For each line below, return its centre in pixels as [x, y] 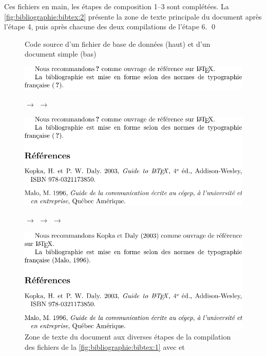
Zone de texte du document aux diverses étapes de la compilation [128, 337]
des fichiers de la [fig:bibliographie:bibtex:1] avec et [105, 347]
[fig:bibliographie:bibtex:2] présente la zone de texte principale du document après [133, 16]
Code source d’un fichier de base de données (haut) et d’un [118, 43]
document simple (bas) [61, 54]
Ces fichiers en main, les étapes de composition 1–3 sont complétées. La [117, 6]
